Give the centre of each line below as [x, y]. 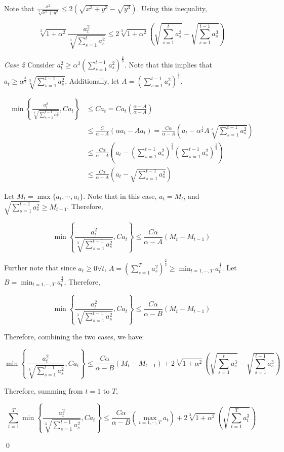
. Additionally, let [92, 81]
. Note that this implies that [168, 65]
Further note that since [40, 268]
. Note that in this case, [120, 196]
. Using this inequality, [172, 8]
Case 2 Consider [29, 65]
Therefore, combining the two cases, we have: [74, 336]
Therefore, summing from [44, 390]
